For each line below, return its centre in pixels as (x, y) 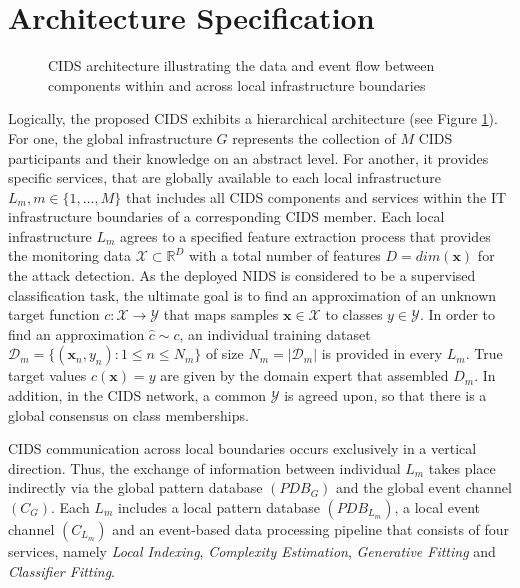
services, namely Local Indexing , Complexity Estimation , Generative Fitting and (252, 551)
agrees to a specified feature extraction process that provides (305, 235)
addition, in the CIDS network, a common (137, 395)
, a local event (437, 507)
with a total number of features (284, 255)
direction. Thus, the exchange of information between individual (204, 467)
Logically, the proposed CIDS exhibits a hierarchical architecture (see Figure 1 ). (253, 118)
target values (47, 375)
